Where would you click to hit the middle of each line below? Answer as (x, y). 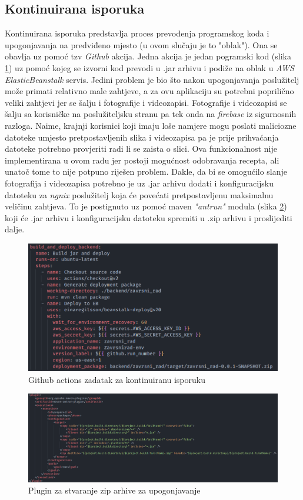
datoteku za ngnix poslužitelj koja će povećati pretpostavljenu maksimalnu (139, 194)
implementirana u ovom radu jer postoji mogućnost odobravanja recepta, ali (142, 160)
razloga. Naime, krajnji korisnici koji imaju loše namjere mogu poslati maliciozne (151, 125)
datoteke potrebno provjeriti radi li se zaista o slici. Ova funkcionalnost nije (141, 149)
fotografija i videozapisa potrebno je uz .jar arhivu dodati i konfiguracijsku (139, 183)
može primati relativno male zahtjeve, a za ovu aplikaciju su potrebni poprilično (149, 91)
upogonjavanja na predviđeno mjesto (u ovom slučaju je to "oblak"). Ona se (141, 44)
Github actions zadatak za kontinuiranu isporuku (117, 379)
